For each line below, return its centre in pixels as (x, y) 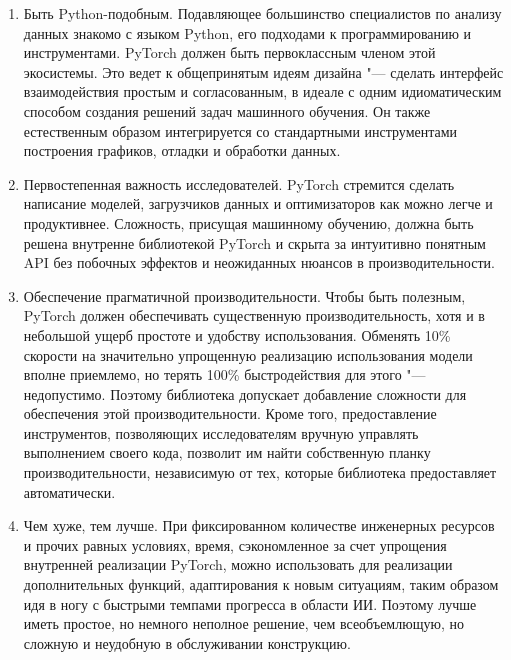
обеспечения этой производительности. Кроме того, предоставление (230, 413)
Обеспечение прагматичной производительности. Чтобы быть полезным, (244, 295)
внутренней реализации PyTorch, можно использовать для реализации (238, 564)
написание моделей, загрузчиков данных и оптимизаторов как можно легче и (258, 203)
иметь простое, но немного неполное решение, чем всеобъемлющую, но (243, 623)
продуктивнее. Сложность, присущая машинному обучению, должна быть (248, 222)
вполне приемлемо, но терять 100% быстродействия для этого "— (224, 374)
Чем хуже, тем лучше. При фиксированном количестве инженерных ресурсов (259, 525)
